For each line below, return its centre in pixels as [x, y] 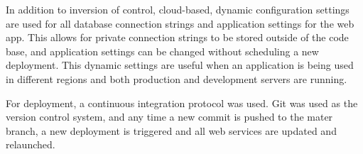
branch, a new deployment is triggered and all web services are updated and [171, 130]
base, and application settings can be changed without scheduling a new [162, 51]
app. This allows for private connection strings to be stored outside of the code [177, 37]
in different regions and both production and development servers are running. [177, 78]
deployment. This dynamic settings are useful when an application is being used [180, 65]
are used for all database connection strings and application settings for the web [180, 23]
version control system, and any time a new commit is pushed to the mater [169, 117]
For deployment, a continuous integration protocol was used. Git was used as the [182, 103]
